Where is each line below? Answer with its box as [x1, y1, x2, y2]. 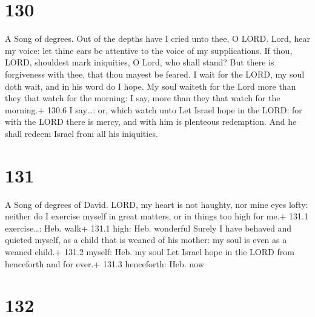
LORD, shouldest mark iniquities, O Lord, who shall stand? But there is [5, 56, 274, 68]
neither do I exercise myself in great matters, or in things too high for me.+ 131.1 [5, 210, 309, 222]
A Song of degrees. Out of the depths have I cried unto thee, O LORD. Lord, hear [5, 32, 310, 45]
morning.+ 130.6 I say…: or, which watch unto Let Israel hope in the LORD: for [5, 103, 302, 116]
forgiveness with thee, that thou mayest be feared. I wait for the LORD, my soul [5, 67, 305, 80]
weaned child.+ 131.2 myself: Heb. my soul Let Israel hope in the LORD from [5, 245, 294, 258]
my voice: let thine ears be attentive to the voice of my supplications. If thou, [5, 44, 293, 56]
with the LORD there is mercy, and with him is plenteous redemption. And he [5, 115, 297, 128]
